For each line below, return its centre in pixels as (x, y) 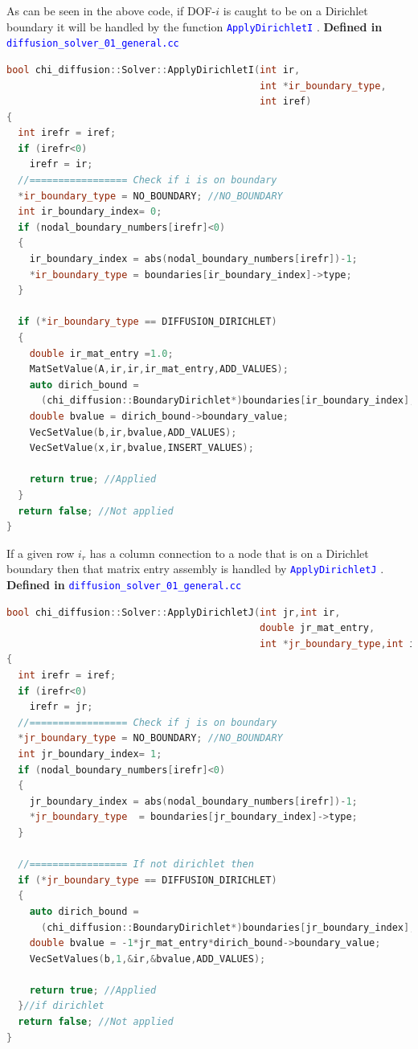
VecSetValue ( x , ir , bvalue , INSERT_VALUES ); (141, 448)
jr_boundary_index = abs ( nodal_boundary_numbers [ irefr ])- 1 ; (193, 801)
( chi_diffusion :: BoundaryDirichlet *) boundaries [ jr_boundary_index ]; (228, 927)
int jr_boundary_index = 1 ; (90, 754)
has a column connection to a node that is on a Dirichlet (229, 553)
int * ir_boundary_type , (323, 86)
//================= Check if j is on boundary (148, 722)
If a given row (41, 553)
